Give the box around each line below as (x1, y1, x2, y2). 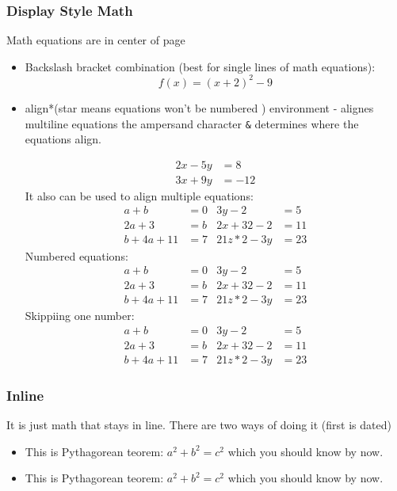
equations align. (25, 131, 101, 147)
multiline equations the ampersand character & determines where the (25, 115, 359, 131)
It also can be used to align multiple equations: (25, 187, 254, 204)
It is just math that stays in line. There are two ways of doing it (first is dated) (6, 417, 391, 433)
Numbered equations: (25, 247, 128, 264)
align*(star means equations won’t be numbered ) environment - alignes (25, 99, 374, 116)
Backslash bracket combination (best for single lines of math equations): (25, 58, 376, 74)
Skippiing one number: (25, 307, 135, 324)
